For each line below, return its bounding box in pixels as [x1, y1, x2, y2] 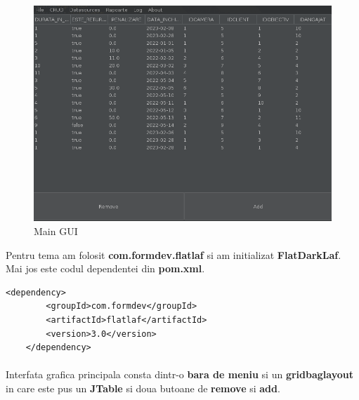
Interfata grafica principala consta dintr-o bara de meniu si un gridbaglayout [6, 367, 353, 382]
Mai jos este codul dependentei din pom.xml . [6, 261, 205, 276]
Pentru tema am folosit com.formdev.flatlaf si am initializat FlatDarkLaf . [6, 247, 341, 262]
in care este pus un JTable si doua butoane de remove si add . [6, 381, 280, 395]
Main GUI [34, 224, 78, 239]
